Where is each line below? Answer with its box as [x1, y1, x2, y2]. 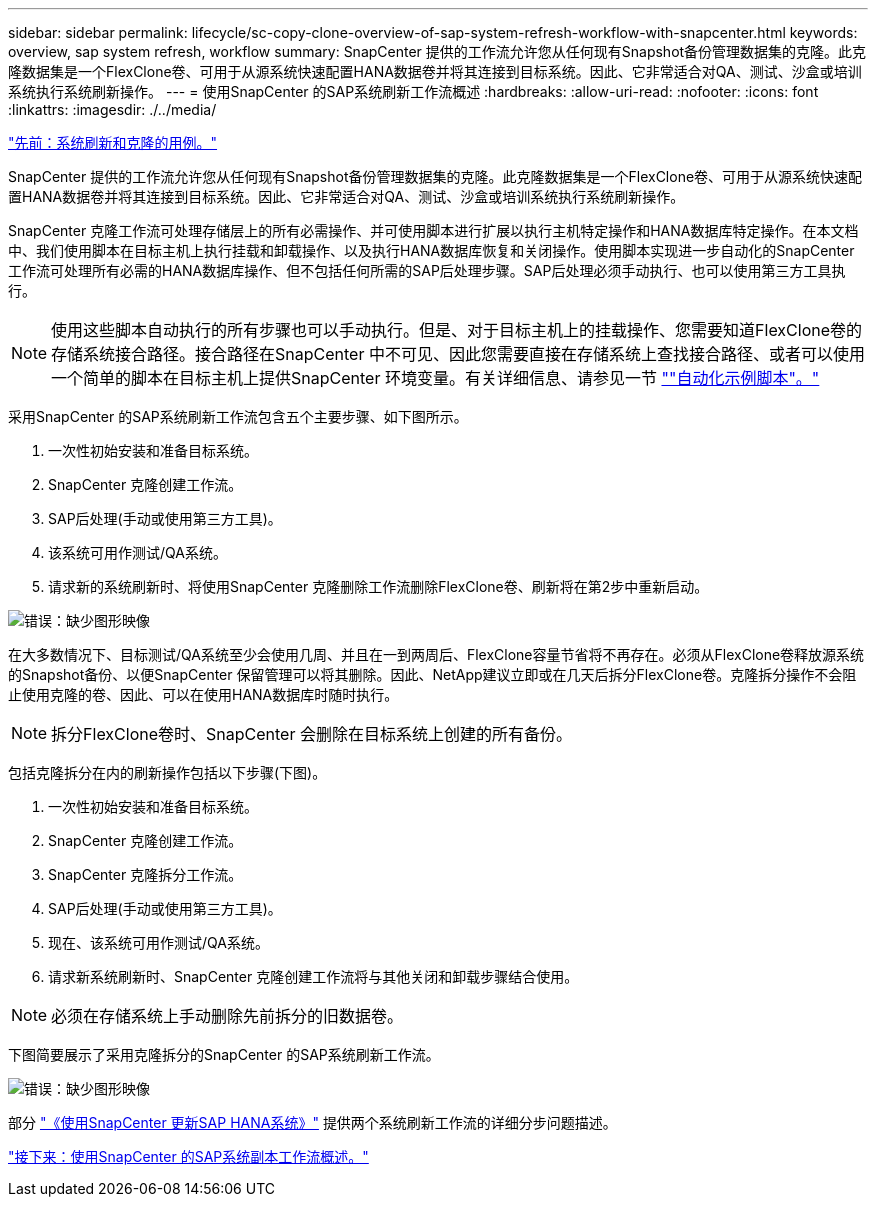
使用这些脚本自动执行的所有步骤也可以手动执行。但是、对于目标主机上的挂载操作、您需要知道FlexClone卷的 [51, 320, 863, 340]
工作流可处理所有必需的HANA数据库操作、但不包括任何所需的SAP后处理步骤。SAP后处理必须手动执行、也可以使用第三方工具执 [8, 262, 846, 279]
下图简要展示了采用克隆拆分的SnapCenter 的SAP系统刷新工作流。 [8, 1046, 440, 1063]
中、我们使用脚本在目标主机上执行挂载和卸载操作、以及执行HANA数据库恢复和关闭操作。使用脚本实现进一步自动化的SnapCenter [8, 242, 855, 259]
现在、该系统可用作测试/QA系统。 [48, 934, 269, 951]
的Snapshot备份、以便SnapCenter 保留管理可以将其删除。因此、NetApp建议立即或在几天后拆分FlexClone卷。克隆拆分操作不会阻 [8, 666, 857, 683]
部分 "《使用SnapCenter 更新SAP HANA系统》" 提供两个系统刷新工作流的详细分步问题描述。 [8, 1114, 617, 1131]
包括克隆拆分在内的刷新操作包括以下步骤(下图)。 [8, 764, 327, 781]
